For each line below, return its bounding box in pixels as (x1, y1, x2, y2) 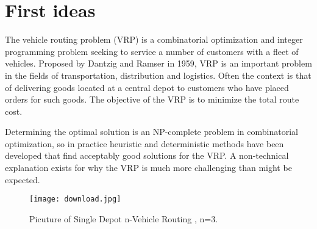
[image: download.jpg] (29, 195, 121, 204)
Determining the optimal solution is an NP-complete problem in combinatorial (5, 125, 298, 138)
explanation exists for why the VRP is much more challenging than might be (5, 161, 292, 174)
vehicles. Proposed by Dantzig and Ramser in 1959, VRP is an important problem (5, 57, 312, 70)
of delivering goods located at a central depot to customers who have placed (5, 81, 289, 93)
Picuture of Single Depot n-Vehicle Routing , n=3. (29, 212, 218, 225)
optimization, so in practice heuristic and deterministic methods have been (5, 137, 284, 150)
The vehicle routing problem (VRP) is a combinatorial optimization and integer (5, 33, 303, 46)
